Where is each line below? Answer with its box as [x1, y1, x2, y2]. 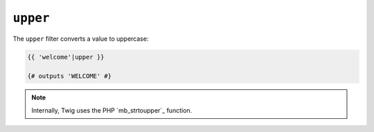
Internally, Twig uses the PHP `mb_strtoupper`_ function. [31, 106, 193, 114]
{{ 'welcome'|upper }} [27, 53, 105, 61]
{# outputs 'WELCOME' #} [27, 73, 112, 80]
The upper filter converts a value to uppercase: [12, 35, 149, 43]
